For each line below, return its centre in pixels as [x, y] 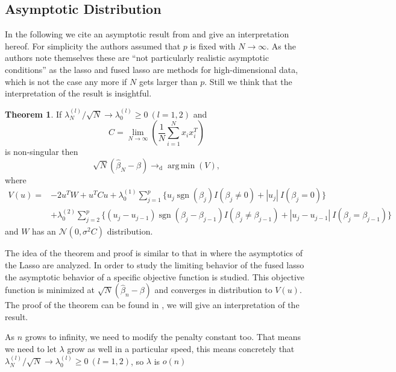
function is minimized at [50, 290]
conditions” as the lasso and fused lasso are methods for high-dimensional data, [152, 69]
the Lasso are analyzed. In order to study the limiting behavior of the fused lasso [155, 265]
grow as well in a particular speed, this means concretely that [181, 348]
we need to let [31, 348]
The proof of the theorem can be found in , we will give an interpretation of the [152, 305]
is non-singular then [42, 152]
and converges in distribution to [213, 290]
